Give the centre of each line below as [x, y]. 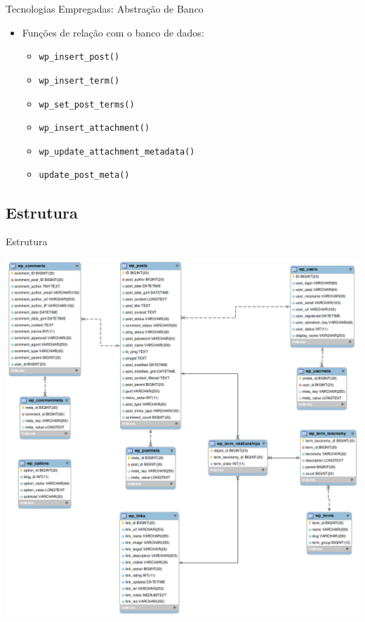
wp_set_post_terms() [87, 104]
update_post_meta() [84, 175]
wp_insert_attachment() [94, 128]
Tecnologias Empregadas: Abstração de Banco [105, 8]
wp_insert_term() [79, 80]
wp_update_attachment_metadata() [117, 151]
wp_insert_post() [79, 57]
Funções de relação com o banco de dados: [113, 32]
